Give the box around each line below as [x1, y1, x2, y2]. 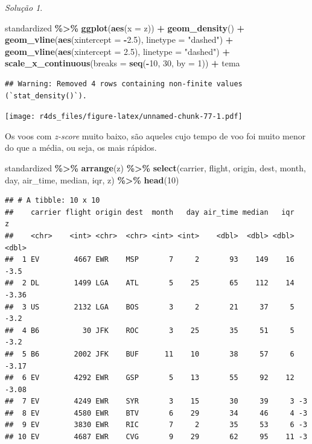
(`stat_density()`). [5, 91, 88, 100]
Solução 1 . [5, 1, 43, 13]
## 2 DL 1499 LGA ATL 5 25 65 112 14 [5, 279, 294, 288]
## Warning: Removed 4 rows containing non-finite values [5, 79, 243, 88]
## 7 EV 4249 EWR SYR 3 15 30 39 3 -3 [5, 397, 308, 406]
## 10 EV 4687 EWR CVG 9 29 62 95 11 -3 [5, 433, 308, 442]
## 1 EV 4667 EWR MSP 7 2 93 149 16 [5, 255, 294, 264]
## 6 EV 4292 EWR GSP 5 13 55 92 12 [5, 373, 294, 382]
